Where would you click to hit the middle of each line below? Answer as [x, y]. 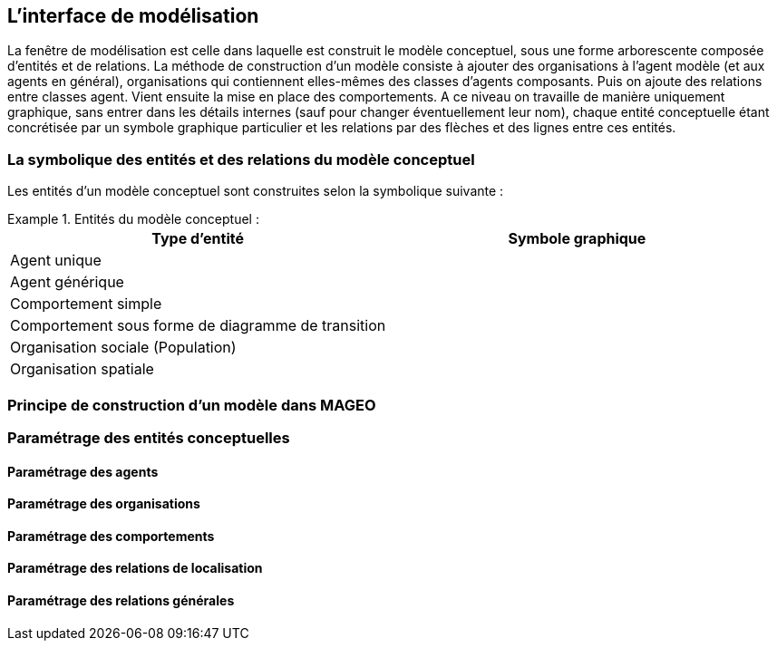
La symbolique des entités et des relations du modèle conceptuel [241, 159]
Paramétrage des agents [83, 471]
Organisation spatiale [82, 369]
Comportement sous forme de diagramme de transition [198, 326]
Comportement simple [86, 304]
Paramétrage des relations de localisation [135, 568]
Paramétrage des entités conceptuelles [149, 437]
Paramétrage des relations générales [121, 600]
